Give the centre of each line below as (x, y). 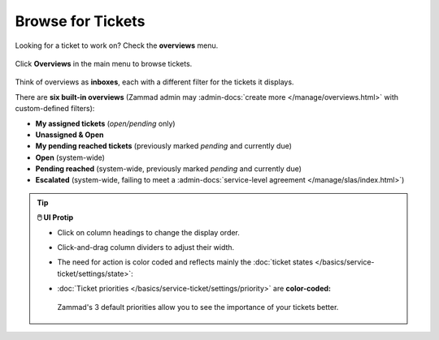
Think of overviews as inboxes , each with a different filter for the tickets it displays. (154, 82)
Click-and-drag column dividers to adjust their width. (146, 247)
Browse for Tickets (80, 21)
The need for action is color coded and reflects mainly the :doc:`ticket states (185, 262)
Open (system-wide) (70, 157)
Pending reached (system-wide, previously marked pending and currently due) (169, 169)
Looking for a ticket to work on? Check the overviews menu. (117, 45)
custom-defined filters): (55, 109)
